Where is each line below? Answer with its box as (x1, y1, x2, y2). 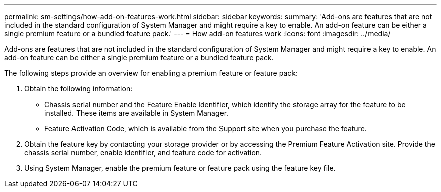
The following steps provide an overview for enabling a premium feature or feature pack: (4, 69, 298, 77)
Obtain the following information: (24, 84, 133, 93)
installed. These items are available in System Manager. (44, 109, 229, 117)
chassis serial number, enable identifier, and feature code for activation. (24, 148, 262, 157)
